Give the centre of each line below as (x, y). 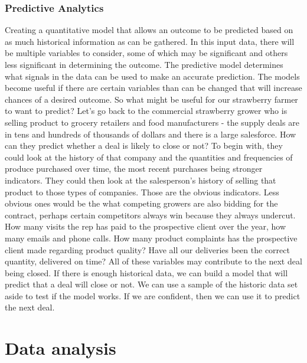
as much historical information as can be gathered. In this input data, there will (150, 41)
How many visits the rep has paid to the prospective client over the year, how (146, 226)
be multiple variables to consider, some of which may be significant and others (146, 53)
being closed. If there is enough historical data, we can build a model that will (146, 272)
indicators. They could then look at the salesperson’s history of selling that (141, 180)
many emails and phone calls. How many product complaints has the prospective (151, 238)
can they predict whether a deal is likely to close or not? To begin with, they (144, 145)
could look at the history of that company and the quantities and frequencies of (149, 157)
